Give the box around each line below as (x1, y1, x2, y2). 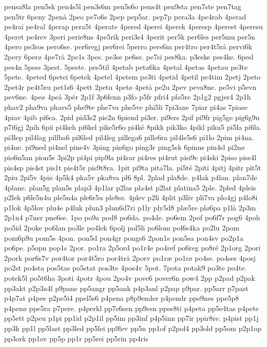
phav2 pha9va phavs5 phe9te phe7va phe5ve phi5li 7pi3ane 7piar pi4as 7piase (4, 101, 247, 112)
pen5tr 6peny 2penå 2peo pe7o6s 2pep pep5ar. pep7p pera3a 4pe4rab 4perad (4, 11, 246, 22)
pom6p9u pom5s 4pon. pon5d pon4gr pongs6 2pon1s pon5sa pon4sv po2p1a (4, 232, 244, 243)
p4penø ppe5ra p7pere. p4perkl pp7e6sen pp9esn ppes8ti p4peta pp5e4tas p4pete (4, 302, 259, 313)
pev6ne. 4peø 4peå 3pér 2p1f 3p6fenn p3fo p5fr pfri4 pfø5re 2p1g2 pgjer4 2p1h (4, 91, 251, 102)
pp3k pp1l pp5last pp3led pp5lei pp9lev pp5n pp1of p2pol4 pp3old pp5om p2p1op (4, 323, 262, 333)
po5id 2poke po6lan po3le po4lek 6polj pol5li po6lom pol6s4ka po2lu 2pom (4, 222, 240, 233)
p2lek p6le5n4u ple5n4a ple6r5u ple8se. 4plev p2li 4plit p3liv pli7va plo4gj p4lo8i (4, 192, 258, 203)
